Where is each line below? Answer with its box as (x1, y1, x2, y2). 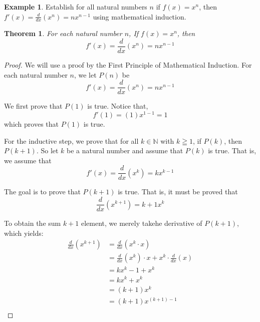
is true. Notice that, (87, 101, 148, 111)
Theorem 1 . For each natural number (4, 28, 122, 39)
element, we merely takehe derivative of (81, 218, 202, 228)
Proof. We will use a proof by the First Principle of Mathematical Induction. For (4, 60, 252, 70)
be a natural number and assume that (67, 145, 183, 156)
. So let (36, 145, 59, 156)
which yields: (4, 227, 44, 238)
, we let (74, 69, 97, 80)
